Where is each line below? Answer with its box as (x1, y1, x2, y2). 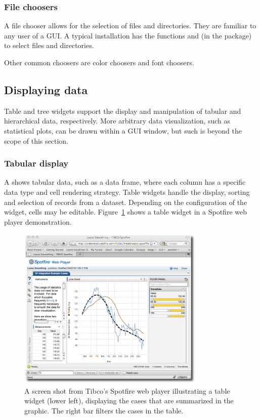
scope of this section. (4, 135, 68, 146)
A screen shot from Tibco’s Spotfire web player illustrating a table (24, 385, 230, 396)
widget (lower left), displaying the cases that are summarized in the (24, 395, 234, 406)
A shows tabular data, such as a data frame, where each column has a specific (4, 177, 246, 187)
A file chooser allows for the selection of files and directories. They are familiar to (4, 20, 256, 31)
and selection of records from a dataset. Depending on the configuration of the (4, 196, 247, 207)
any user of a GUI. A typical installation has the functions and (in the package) (4, 30, 252, 40)
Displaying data (4, 81, 88, 97)
